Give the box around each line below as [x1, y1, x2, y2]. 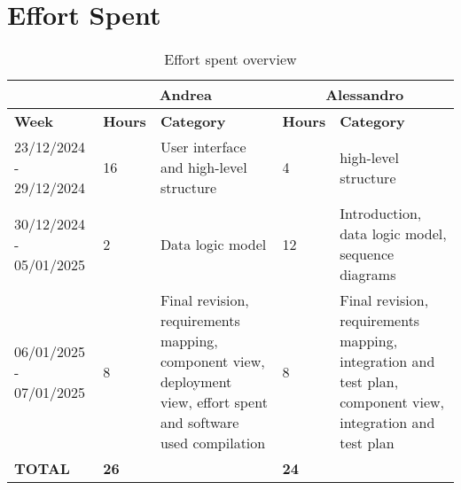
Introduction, [340, 203, 422, 224]
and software [160, 412, 239, 433]
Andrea [159, 84, 212, 105]
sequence [340, 244, 395, 265]
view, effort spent [160, 392, 268, 413]
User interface [160, 136, 246, 158]
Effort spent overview [164, 49, 297, 70]
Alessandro [325, 84, 404, 105]
